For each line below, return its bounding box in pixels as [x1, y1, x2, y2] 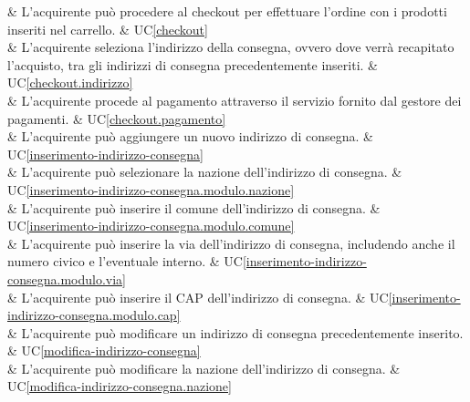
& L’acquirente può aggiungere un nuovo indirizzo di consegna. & [7, 127, 373, 146]
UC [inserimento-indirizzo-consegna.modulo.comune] [7, 216, 295, 235]
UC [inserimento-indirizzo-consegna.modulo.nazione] [7, 180, 295, 199]
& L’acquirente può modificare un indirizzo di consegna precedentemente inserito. [7, 323, 464, 342]
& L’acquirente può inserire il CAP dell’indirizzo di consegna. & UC [7, 287, 389, 306]
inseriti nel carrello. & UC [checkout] [7, 19, 208, 38]
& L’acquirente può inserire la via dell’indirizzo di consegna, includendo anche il [7, 233, 455, 253]
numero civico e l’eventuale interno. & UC [7, 252, 243, 271]
